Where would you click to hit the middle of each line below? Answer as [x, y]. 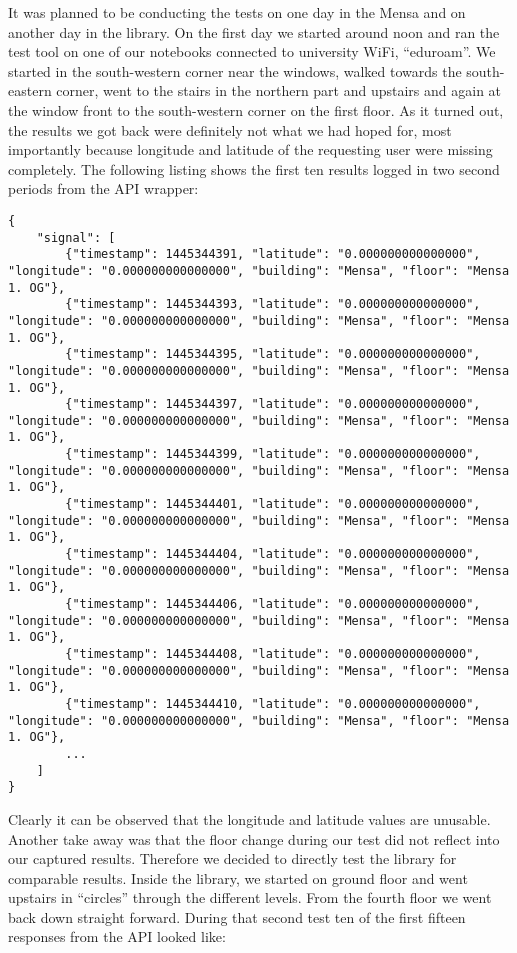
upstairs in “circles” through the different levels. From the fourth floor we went [250, 897]
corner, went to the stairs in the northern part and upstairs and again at [279, 90]
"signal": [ [76, 237]
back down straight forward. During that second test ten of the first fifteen [237, 916]
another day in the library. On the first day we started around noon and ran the [254, 31]
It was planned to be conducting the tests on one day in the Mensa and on [237, 12]
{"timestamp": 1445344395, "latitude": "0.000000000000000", [273, 354]
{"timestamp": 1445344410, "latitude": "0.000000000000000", [273, 703]
